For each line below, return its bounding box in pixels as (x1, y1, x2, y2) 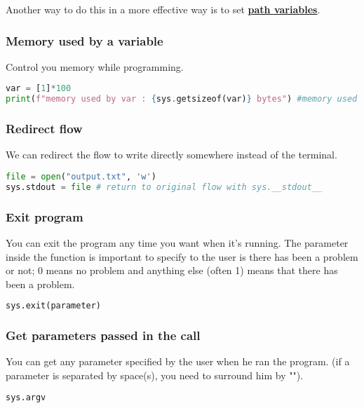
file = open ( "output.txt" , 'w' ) (6, 171, 156, 182)
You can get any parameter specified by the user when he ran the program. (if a (6, 354, 350, 369)
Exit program (6, 208, 83, 225)
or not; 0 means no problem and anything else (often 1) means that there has (6, 263, 338, 278)
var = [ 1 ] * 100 (6, 83, 72, 94)
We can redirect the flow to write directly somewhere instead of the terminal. (6, 147, 337, 162)
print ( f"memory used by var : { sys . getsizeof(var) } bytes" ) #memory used (6, 94, 358, 104)
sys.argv (6, 392, 46, 402)
